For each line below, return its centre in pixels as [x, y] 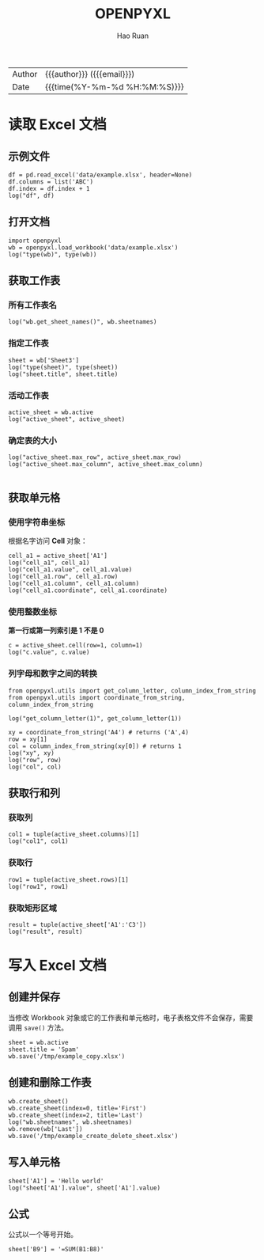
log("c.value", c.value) [49, 653]
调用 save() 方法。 [38, 1027]
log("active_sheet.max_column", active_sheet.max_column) [106, 465]
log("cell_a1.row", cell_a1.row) [63, 577]
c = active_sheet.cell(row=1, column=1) [76, 646]
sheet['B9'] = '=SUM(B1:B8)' [56, 1250]
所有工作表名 [33, 306]
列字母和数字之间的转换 [53, 674]
